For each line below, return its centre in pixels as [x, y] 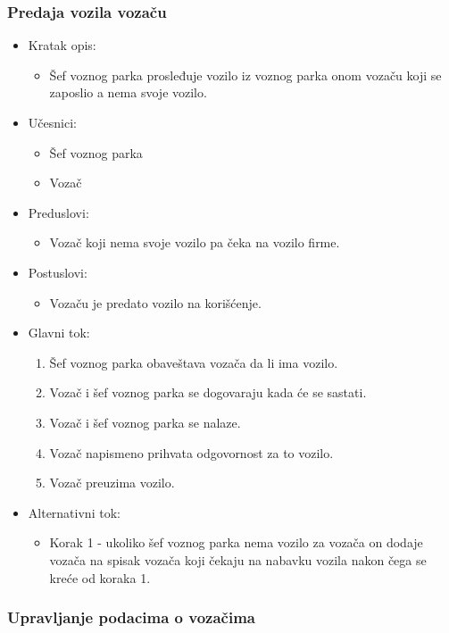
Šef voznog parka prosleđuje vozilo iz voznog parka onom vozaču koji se [245, 75]
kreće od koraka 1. [100, 577]
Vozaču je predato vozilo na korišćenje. [155, 302]
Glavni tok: [59, 333]
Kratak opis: [62, 45]
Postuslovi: [58, 272]
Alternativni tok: [74, 512]
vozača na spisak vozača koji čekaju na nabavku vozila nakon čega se [238, 559]
